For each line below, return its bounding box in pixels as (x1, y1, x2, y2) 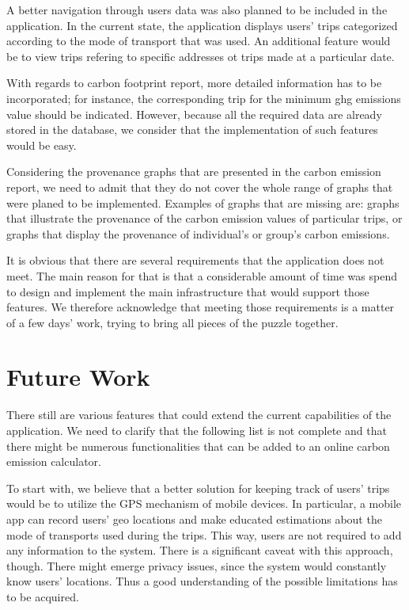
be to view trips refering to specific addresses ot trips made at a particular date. (6, 48, 395, 64)
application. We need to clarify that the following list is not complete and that (6, 422, 387, 438)
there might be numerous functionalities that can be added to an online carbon (6, 437, 390, 454)
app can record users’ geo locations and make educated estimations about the (6, 510, 382, 527)
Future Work (6, 360, 150, 393)
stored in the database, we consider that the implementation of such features (6, 121, 378, 138)
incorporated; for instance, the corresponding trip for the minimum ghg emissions (6, 90, 401, 106)
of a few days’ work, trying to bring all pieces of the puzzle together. (6, 314, 339, 330)
